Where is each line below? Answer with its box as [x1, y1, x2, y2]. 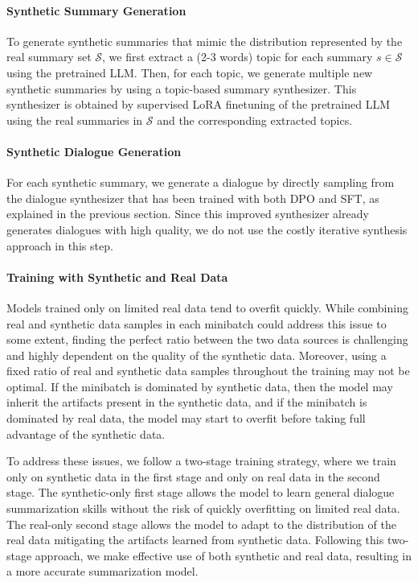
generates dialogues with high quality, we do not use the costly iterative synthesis [6, 221, 408, 237]
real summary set [6, 48, 92, 65]
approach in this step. [6, 237, 113, 254]
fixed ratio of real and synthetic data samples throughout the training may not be [6, 362, 410, 379]
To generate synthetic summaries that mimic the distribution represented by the [6, 32, 403, 49]
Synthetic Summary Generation [6, 2, 186, 19]
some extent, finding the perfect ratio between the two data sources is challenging [6, 331, 408, 348]
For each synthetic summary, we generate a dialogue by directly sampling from [6, 174, 395, 191]
